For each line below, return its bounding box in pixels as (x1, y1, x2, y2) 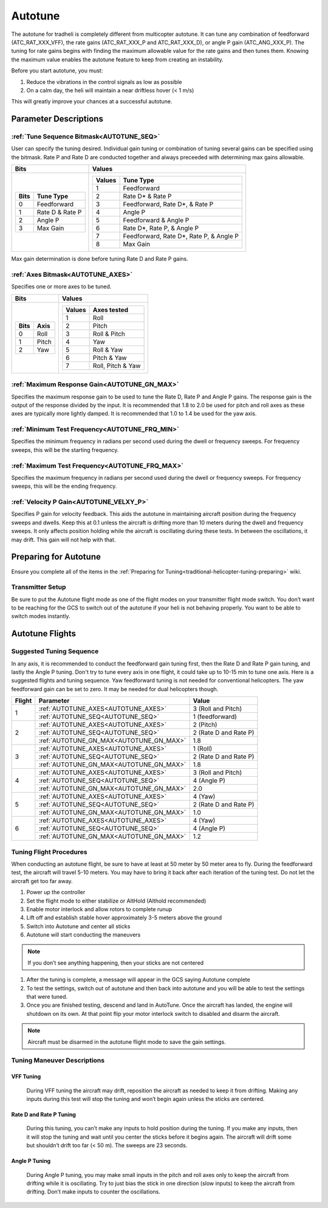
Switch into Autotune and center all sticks (26, 922, 131, 930)
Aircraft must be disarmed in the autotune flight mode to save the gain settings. (27, 1038, 226, 1046)
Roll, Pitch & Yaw (92, 361, 141, 370)
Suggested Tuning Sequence (11, 647, 99, 656)
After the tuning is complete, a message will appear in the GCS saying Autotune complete (26, 976, 250, 984)
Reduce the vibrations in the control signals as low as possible (26, 78, 182, 85)
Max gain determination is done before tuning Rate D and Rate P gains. (11, 255, 188, 263)
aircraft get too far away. (11, 877, 73, 884)
